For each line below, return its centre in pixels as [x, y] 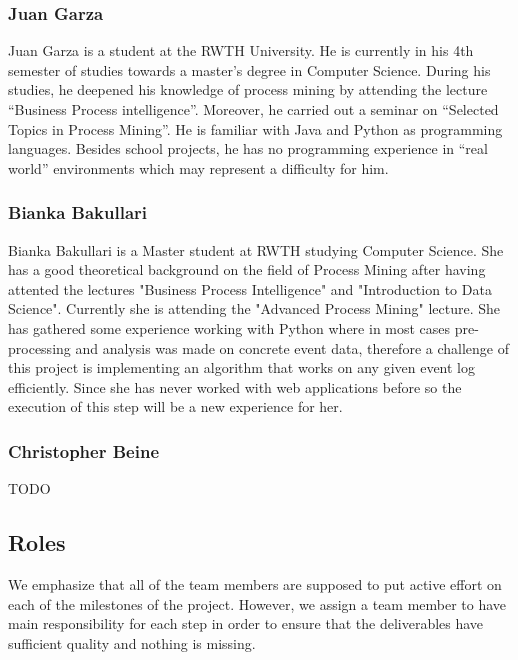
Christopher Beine [84, 450]
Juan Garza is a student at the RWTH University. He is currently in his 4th [241, 50]
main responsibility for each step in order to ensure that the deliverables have [246, 623]
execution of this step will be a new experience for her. [175, 406]
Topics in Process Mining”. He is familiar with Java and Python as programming [255, 128]
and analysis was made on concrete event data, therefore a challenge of [292, 347]
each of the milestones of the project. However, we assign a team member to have [257, 603]
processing [39, 347]
